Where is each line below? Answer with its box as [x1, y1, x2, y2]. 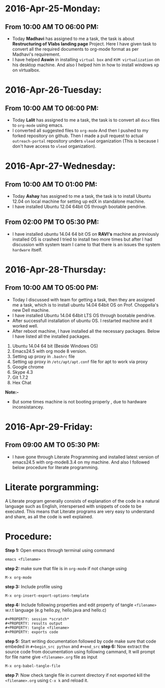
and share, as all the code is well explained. [5, 513, 94, 519]
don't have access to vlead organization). [12, 144, 97, 149]
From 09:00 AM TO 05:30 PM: [5, 441, 100, 449]
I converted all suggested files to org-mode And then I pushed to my [12, 128, 149, 133]
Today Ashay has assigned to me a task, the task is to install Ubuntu [12, 193, 151, 199]
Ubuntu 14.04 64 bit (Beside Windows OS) [12, 343, 99, 349]
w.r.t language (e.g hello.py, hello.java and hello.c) [5, 607, 107, 613]
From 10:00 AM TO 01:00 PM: [5, 180, 98, 188]
